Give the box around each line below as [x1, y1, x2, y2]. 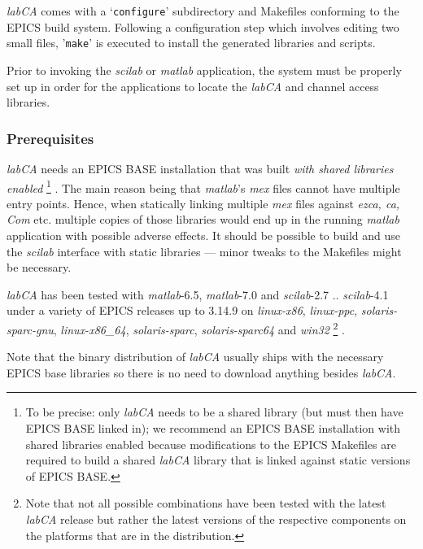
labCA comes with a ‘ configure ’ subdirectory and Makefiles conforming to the [7, 2, 399, 19]
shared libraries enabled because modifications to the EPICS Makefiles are [25, 435, 396, 452]
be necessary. [7, 259, 72, 276]
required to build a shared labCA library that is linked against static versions [25, 451, 411, 468]
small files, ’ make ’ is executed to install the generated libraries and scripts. [7, 34, 376, 51]
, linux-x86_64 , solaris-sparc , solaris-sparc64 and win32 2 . [53, 318, 345, 338]
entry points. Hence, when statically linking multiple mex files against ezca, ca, [7, 194, 400, 211]
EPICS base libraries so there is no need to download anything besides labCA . [7, 364, 396, 381]
